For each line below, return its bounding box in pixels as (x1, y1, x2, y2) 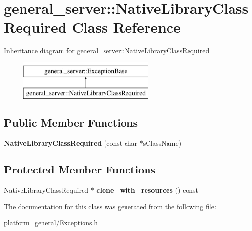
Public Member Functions (4, 115, 138, 130)
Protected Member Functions (4, 162, 156, 177)
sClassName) (143, 138, 182, 148)
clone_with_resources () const (96, 185, 199, 195)
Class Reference (72, 17, 181, 37)
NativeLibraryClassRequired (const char (4, 138, 138, 148)
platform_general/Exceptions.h (4, 217, 98, 228)
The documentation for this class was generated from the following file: (4, 201, 216, 211)
